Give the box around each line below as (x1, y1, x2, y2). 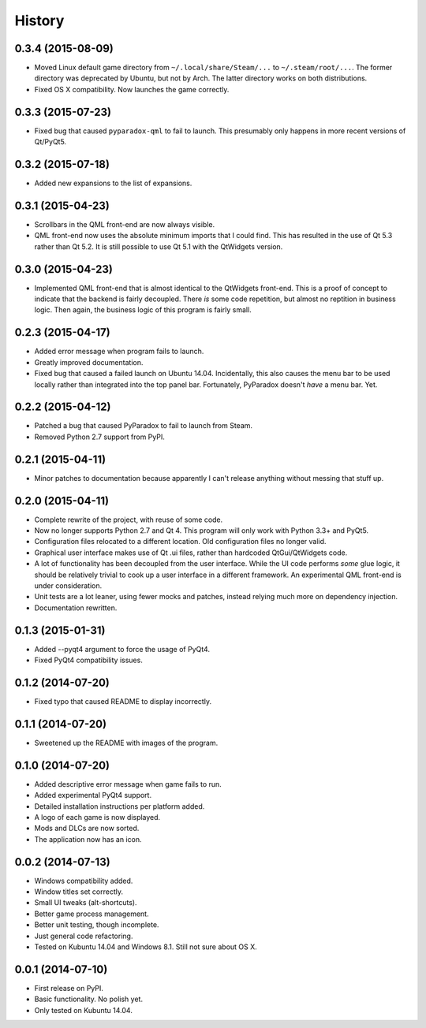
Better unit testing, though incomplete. (34, 920, 159, 929)
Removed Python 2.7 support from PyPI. (34, 432, 165, 441)
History (14, 12, 65, 29)
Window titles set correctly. (34, 887, 124, 896)
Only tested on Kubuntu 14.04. (34, 1005, 133, 1015)
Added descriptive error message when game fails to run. (34, 779, 222, 788)
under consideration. (34, 580, 103, 590)
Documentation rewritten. (34, 603, 118, 613)
